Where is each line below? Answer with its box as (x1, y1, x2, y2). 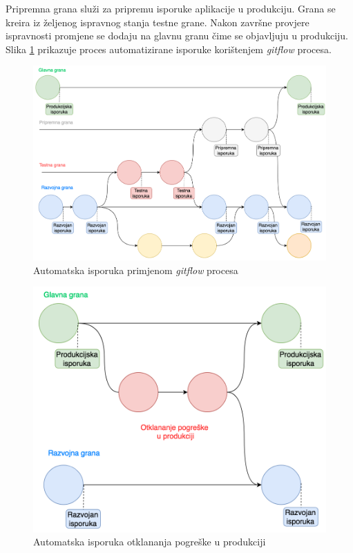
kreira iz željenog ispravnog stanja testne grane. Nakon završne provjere (6, 14, 309, 29)
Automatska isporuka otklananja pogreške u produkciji (33, 534, 266, 549)
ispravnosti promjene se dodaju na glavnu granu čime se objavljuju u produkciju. (6, 28, 348, 43)
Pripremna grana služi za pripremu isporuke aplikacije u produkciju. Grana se (6, 1, 336, 15)
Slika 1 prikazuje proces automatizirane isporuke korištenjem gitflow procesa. (6, 41, 332, 56)
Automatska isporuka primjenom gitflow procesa (33, 262, 238, 277)
